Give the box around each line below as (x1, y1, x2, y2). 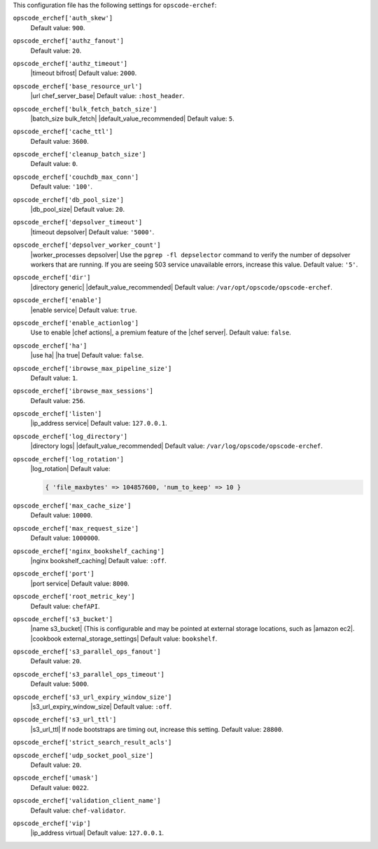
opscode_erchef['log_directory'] (13, 432, 128, 440)
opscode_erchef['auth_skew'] (13, 14, 113, 22)
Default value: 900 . (30, 23, 85, 32)
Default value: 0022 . (30, 783, 89, 792)
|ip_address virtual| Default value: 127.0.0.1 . (30, 829, 164, 837)
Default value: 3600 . (30, 137, 89, 145)
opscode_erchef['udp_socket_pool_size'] (13, 751, 154, 759)
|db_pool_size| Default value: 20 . (30, 205, 125, 214)
